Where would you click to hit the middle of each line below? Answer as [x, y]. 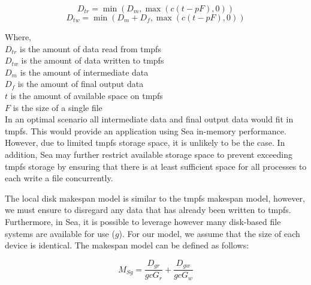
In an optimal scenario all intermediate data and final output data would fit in [149, 119]
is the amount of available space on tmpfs [87, 95]
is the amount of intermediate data [84, 72]
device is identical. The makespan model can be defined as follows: [127, 245]
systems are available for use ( [60, 233]
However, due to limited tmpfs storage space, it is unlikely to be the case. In [145, 142]
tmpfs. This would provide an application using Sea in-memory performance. [146, 130]
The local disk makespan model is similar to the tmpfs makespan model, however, [155, 198]
